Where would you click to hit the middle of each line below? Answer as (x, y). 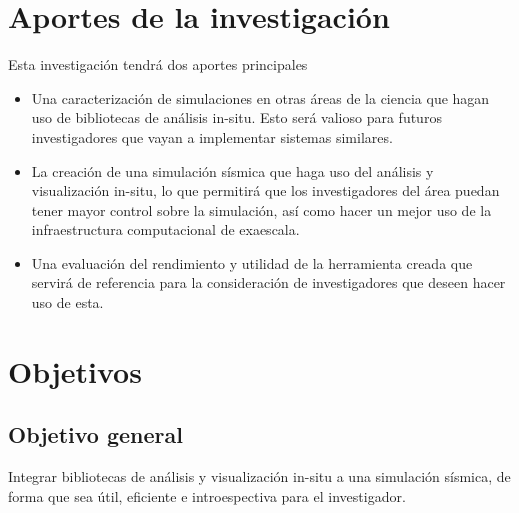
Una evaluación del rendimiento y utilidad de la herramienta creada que (252, 262)
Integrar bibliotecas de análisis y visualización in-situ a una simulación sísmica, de (259, 476)
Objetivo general (95, 434)
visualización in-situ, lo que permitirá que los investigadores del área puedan (265, 190)
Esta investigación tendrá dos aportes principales (158, 64)
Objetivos (75, 370)
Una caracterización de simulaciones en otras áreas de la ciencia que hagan (260, 97)
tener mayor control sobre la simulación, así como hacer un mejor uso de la (261, 209)
